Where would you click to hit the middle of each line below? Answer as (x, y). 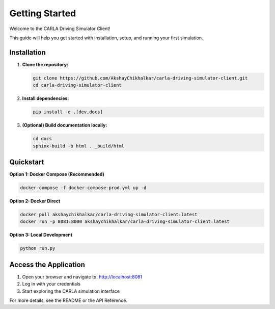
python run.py (38, 248)
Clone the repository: (45, 64)
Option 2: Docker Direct (35, 201)
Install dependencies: (46, 98)
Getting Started (43, 13)
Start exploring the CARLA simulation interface (71, 291)
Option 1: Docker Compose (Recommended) (57, 174)
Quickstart (27, 162)
